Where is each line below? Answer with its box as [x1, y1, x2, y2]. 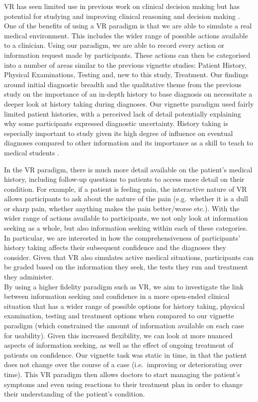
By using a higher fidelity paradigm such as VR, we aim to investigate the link [4, 281, 244, 291]
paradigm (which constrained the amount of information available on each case [4, 320, 244, 330]
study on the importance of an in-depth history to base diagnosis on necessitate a [4, 89, 253, 99]
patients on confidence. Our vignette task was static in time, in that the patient [4, 349, 247, 360]
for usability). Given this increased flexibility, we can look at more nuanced [4, 330, 233, 340]
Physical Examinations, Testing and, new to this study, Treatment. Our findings [4, 69, 249, 80]
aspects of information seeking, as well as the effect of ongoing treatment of [4, 340, 234, 350]
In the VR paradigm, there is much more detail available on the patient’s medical [4, 164, 253, 174]
